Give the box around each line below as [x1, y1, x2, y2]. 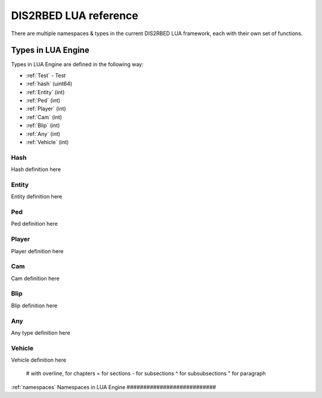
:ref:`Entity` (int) [26, 88, 65, 95]
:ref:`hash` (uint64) [26, 80, 73, 88]
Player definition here [11, 247, 64, 254]
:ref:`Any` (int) [26, 130, 61, 137]
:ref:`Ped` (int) [26, 97, 61, 104]
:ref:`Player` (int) [26, 105, 66, 113]
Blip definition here [11, 301, 58, 309]
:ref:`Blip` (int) [26, 122, 60, 129]
